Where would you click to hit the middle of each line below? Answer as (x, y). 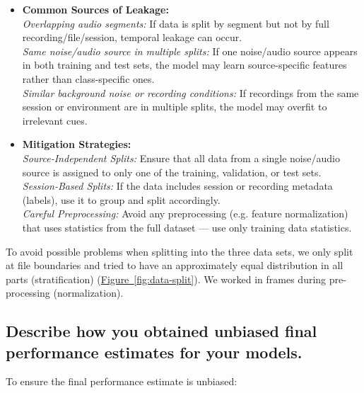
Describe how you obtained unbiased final (162, 331)
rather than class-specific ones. (88, 78)
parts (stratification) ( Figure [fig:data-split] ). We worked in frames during (166, 279)
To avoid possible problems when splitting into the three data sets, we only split (180, 251)
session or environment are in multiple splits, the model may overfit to (175, 107)
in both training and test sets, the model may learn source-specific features (184, 65)
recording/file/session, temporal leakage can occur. (132, 37)
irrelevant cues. (55, 120)
